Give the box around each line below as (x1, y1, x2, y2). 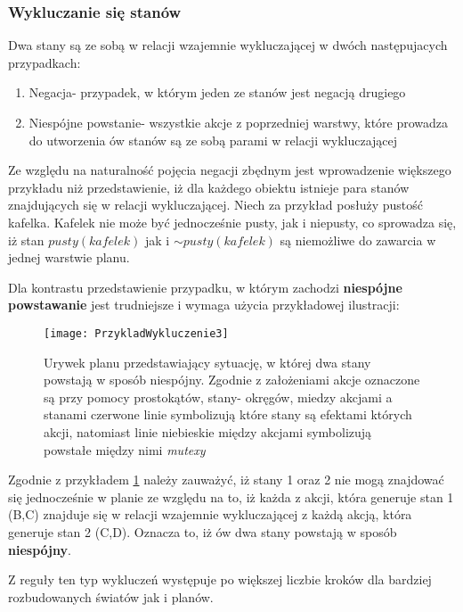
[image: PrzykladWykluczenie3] (44, 327, 229, 340)
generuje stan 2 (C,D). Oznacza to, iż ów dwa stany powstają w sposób (8, 522, 397, 541)
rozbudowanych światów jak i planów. (8, 587, 214, 606)
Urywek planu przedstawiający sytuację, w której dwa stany (44, 352, 371, 371)
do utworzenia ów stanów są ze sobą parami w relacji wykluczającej (28, 130, 398, 149)
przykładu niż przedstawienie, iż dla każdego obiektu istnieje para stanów (8, 178, 410, 196)
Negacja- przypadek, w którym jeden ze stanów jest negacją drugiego (28, 83, 406, 102)
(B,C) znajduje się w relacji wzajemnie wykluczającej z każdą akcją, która (8, 505, 412, 524)
